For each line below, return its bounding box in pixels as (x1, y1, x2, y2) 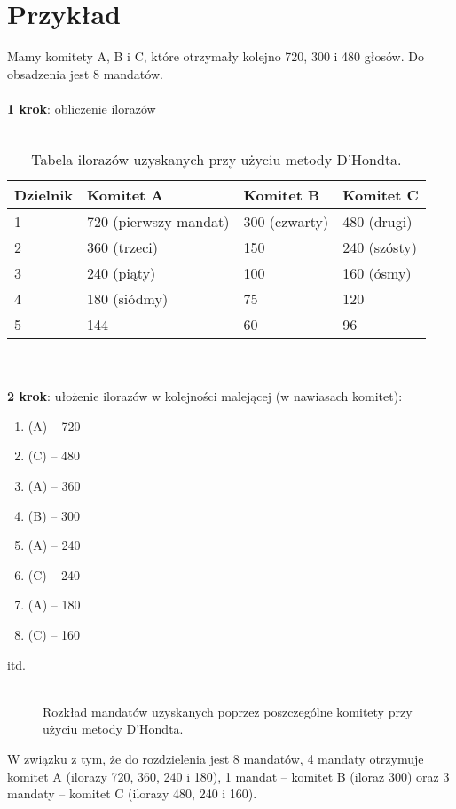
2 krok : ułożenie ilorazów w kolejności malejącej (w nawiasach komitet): (7, 387, 403, 405)
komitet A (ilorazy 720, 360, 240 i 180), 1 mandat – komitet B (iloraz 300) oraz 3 (7, 766, 450, 785)
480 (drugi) (342, 211, 413, 232)
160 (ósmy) (342, 263, 412, 284)
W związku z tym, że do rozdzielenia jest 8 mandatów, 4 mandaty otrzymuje (7, 750, 424, 767)
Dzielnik (14, 185, 73, 206)
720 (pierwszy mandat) (86, 211, 230, 232)
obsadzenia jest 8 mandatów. (7, 64, 163, 82)
